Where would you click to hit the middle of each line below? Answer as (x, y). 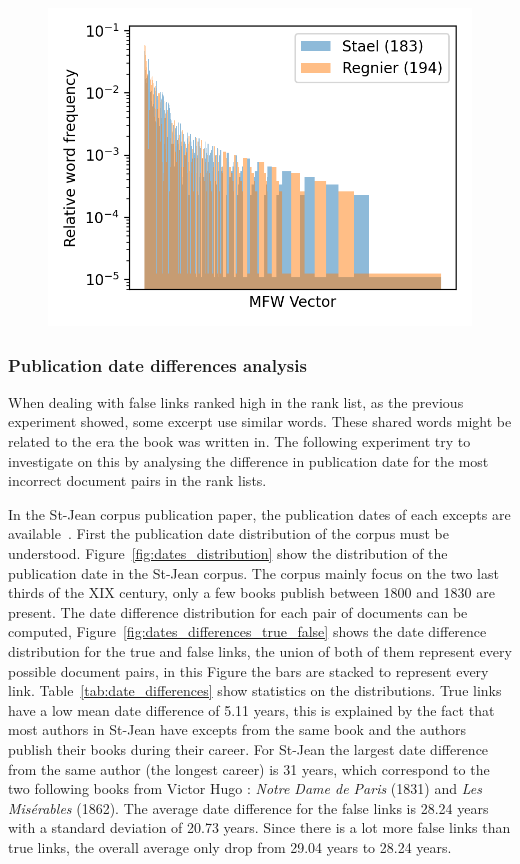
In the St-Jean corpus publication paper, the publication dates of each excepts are (259, 513)
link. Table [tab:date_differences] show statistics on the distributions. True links (255, 690)
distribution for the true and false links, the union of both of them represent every (260, 650)
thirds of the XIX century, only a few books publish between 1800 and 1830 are (251, 592)
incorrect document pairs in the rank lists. (137, 480)
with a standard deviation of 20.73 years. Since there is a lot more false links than (259, 827)
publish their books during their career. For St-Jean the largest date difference (248, 748)
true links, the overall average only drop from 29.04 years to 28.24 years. (230, 846)
